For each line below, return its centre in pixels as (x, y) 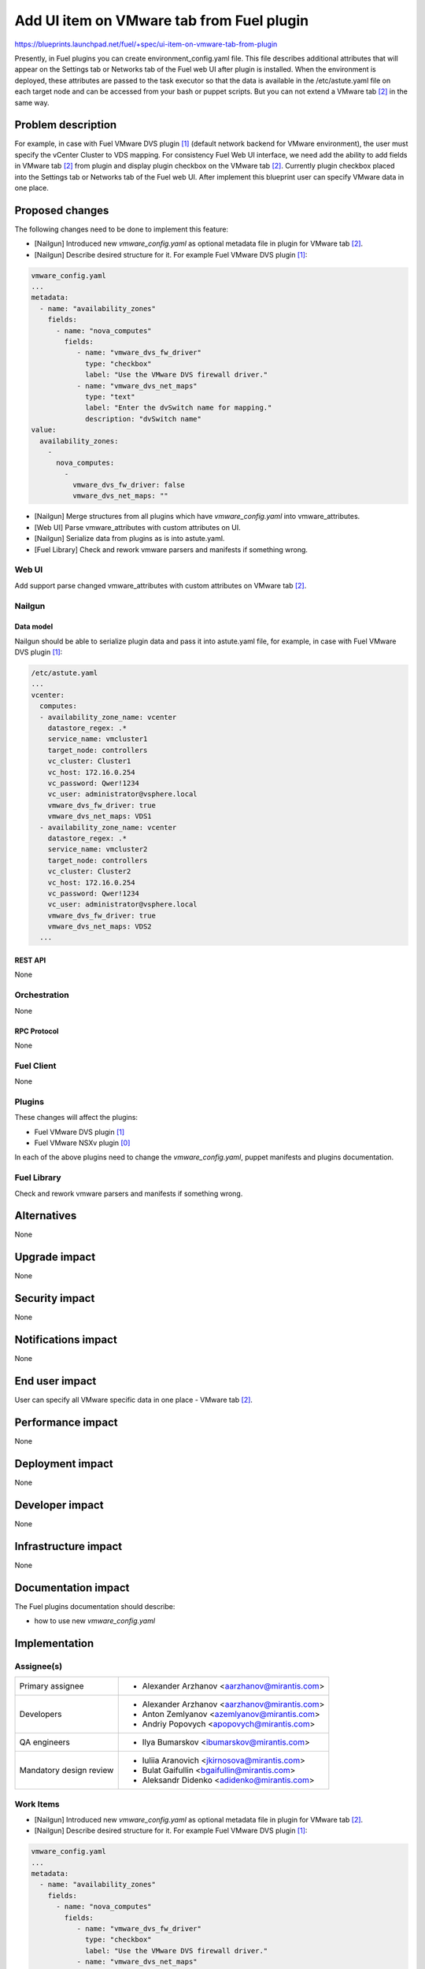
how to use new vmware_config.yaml (95, 1621)
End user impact (55, 1381)
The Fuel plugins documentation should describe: (95, 1606)
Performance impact (66, 1422)
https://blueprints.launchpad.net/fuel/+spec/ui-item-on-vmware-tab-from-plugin (146, 44)
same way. (32, 102)
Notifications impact (66, 1340)
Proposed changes (62, 210)
